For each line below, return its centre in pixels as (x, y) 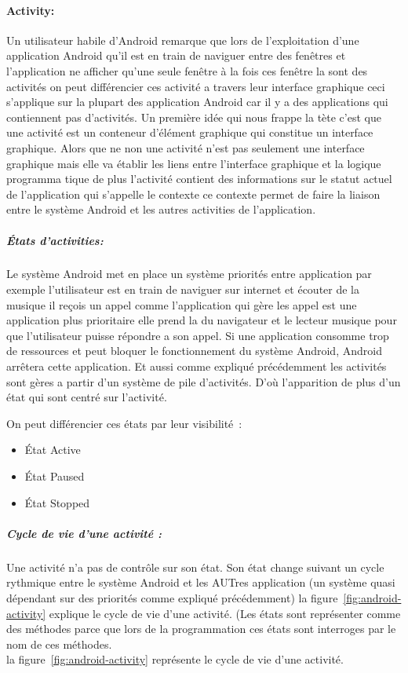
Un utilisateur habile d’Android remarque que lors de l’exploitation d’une (183, 40)
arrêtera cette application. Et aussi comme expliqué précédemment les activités (197, 366)
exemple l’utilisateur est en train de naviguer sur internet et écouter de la (183, 289)
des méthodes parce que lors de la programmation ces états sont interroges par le (201, 629)
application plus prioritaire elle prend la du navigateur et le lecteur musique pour (202, 320)
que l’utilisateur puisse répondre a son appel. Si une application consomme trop (198, 335)
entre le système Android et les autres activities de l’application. (161, 209)
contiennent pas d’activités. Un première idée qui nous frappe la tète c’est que (194, 117)
